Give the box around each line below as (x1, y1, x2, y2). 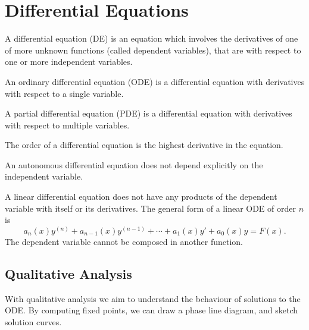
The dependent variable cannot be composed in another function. (5, 235, 243, 247)
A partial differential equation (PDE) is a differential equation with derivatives (5, 107, 292, 120)
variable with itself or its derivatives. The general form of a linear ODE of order (5, 202, 296, 214)
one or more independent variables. (5, 55, 133, 68)
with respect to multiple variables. (5, 118, 130, 131)
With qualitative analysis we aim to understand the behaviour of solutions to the (5, 292, 301, 304)
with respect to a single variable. (5, 87, 124, 99)
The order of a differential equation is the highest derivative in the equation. (5, 139, 283, 151)
